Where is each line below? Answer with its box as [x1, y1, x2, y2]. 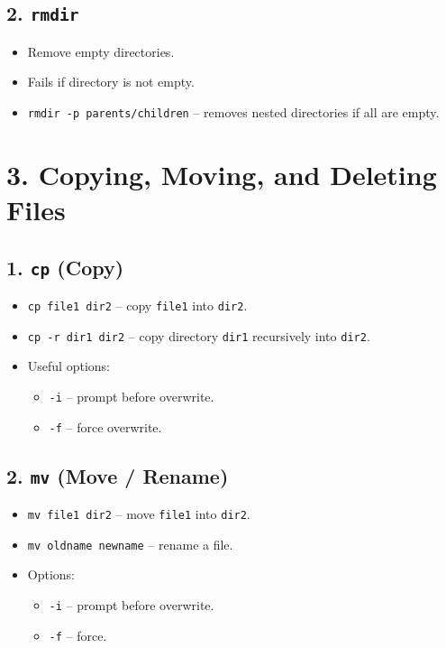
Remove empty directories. [27, 42, 175, 60]
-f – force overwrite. [49, 417, 162, 436]
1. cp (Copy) [6, 253, 124, 281]
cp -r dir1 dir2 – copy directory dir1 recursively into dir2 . [27, 326, 370, 345]
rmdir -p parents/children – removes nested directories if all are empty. [27, 102, 440, 121]
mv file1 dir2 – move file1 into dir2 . [27, 504, 250, 523]
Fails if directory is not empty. [27, 72, 195, 91]
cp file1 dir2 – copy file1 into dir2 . [27, 295, 248, 314]
